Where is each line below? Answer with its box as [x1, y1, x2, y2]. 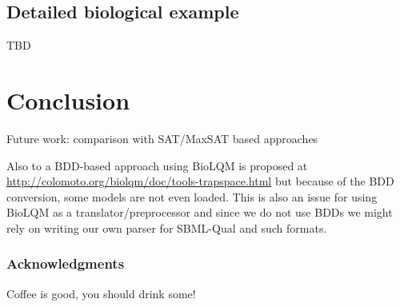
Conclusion [6, 83, 130, 116]
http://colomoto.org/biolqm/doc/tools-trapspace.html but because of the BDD [6, 173, 394, 189]
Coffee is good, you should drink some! [6, 285, 196, 301]
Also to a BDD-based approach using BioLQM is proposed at [6, 157, 308, 173]
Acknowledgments [6, 253, 125, 273]
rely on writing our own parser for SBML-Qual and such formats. [6, 219, 327, 236]
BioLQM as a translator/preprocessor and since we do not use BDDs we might [6, 204, 393, 221]
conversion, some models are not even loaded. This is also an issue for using [6, 188, 378, 205]
